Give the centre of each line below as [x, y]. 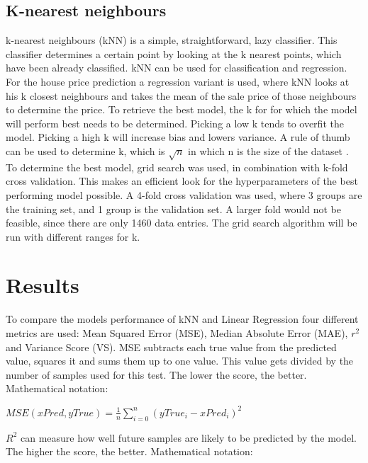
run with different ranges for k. [73, 236]
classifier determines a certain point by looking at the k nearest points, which [174, 53]
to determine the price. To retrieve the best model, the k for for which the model [182, 109]
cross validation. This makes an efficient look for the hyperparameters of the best [182, 181]
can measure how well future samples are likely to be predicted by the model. [189, 437]
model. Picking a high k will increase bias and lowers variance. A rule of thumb [178, 137]
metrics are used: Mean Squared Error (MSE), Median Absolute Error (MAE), [177, 333]
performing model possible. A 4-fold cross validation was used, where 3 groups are [184, 194]
